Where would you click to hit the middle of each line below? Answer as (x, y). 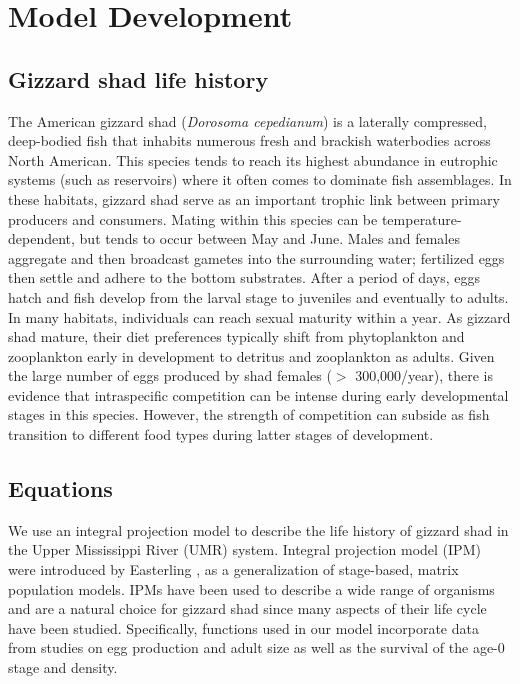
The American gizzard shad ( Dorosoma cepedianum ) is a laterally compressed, (248, 120)
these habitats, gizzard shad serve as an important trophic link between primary (254, 198)
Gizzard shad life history (138, 78)
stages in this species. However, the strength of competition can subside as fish (249, 414)
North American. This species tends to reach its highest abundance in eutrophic (253, 159)
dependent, (41, 238)
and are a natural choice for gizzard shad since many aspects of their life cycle (247, 608)
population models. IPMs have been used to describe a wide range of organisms (251, 588)
